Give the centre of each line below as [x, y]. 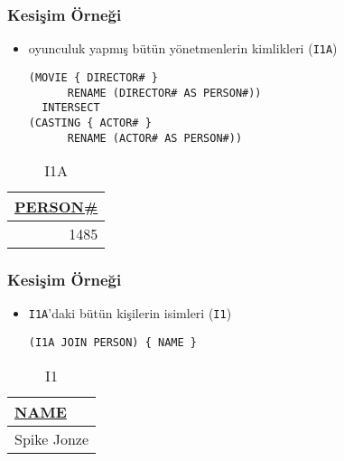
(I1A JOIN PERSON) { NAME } [112, 343]
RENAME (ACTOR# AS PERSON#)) [155, 138]
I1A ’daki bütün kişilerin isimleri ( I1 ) [130, 313]
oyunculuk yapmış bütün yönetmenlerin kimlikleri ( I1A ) [183, 48]
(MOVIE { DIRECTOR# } [93, 77]
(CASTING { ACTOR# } [90, 122]
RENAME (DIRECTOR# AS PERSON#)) [164, 93]
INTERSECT [71, 108]
